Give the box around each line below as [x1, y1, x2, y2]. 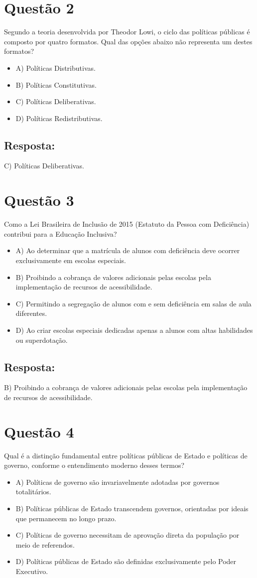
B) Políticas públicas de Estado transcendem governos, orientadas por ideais [15, 503, 249, 514]
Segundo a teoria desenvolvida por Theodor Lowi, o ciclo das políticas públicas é [4, 26, 250, 37]
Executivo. [15, 566, 48, 576]
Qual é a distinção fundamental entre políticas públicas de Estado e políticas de [4, 450, 248, 460]
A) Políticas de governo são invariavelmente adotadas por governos [15, 476, 220, 487]
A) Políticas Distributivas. [15, 62, 96, 73]
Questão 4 [4, 421, 74, 441]
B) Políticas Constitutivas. [15, 79, 97, 90]
